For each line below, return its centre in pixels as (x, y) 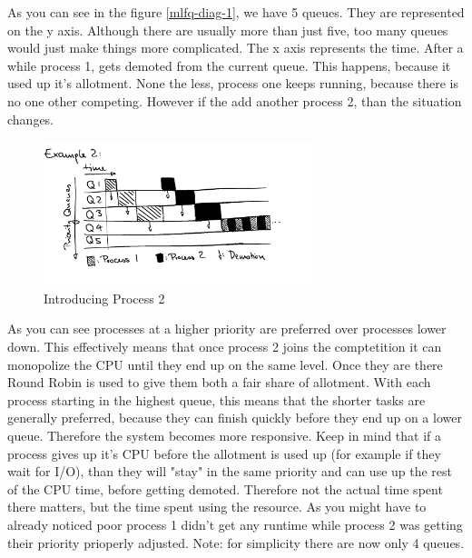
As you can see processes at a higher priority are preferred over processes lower (227, 329)
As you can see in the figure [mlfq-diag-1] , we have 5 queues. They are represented (236, 12)
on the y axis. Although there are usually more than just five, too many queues (228, 30)
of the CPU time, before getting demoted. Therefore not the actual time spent (225, 488)
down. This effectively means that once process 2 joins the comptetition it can (225, 347)
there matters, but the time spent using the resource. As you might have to (217, 507)
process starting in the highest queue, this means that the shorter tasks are (216, 399)
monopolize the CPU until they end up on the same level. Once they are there (225, 364)
